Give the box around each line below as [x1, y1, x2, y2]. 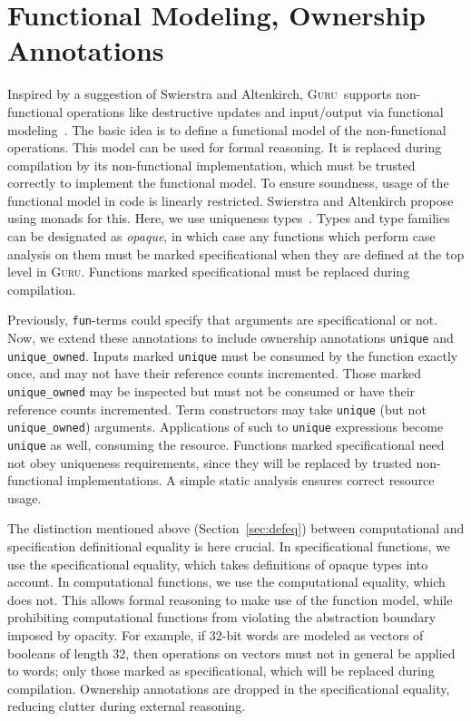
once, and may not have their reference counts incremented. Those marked [7, 364, 422, 383]
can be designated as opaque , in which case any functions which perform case [7, 227, 436, 246]
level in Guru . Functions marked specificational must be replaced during [7, 262, 410, 281]
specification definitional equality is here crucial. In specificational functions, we [7, 537, 451, 555]
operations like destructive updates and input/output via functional [66, 102, 444, 121]
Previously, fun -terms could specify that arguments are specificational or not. [7, 310, 438, 329]
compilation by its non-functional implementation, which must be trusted [7, 155, 416, 174]
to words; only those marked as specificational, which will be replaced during [7, 661, 435, 680]
